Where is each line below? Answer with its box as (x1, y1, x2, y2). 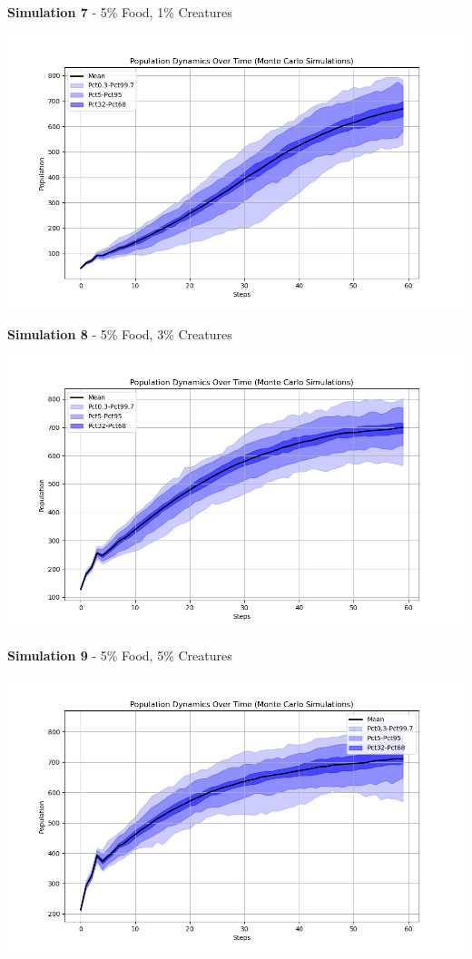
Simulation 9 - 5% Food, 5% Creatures (7, 646, 232, 665)
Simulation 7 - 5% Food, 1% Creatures (7, 3, 232, 21)
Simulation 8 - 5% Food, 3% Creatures (7, 324, 232, 343)
